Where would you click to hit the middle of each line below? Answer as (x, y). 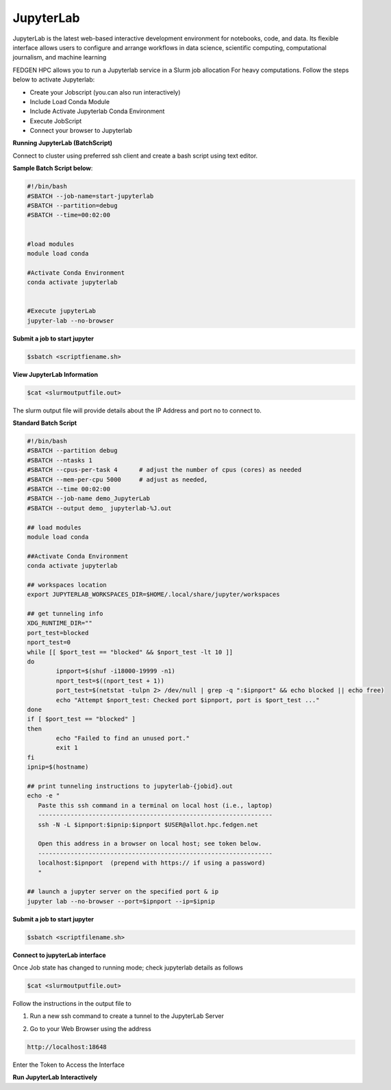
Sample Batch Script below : (53, 169)
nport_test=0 (49, 643)
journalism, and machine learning (60, 58)
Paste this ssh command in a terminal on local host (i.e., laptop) (155, 805)
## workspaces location (67, 585)
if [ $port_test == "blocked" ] (81, 719)
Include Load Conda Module (70, 101)
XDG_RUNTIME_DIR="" (60, 623)
